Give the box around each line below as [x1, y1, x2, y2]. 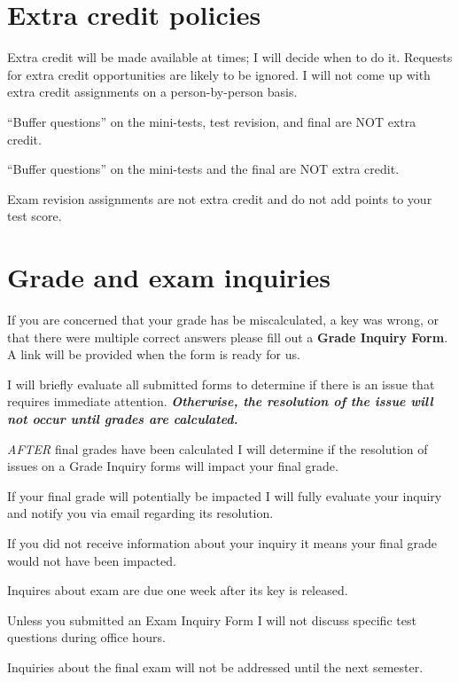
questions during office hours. [7, 628, 166, 647]
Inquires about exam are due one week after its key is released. [7, 581, 348, 600]
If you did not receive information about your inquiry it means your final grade [7, 533, 437, 552]
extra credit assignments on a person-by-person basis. [7, 82, 298, 101]
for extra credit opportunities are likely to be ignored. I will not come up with [7, 65, 431, 83]
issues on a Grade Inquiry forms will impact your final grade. [7, 457, 338, 475]
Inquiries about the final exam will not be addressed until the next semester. [7, 657, 424, 676]
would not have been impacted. [7, 551, 176, 569]
